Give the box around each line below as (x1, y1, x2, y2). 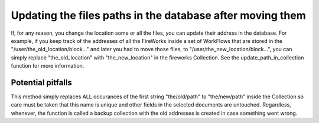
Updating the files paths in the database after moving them (11, 9, 307, 22)
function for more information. (11, 62, 84, 69)
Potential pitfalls (11, 77, 72, 88)
